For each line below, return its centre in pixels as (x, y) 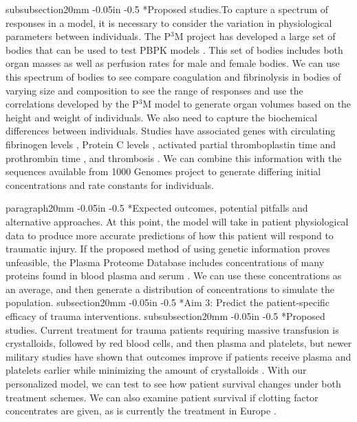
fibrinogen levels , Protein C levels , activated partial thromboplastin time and (171, 144)
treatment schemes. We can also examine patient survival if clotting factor (162, 397)
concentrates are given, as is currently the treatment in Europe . (141, 411)
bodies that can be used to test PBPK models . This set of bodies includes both (174, 49)
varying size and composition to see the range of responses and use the (154, 90)
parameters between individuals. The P (88, 36)
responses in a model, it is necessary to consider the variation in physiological (169, 22)
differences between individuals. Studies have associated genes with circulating (171, 131)
